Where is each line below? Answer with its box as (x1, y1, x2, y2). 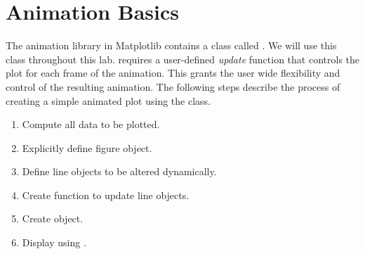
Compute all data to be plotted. (22, 117, 160, 132)
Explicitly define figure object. (22, 140, 152, 155)
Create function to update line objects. (22, 187, 190, 202)
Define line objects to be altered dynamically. (22, 164, 217, 179)
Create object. (22, 211, 84, 226)
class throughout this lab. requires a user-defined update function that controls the (6, 51, 360, 66)
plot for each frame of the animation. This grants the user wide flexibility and (6, 65, 340, 80)
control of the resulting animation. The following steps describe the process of (6, 79, 340, 94)
